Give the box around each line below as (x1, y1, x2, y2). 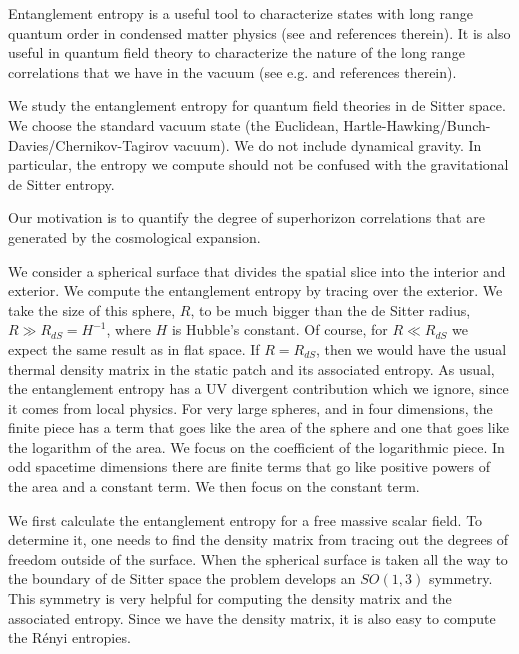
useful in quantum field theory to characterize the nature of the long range (8, 42, 465, 63)
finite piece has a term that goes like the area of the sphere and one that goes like (8, 417, 509, 438)
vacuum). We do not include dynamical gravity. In (173, 134, 482, 155)
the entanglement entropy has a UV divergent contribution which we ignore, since (8, 378, 509, 399)
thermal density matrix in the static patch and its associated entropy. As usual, (8, 358, 495, 379)
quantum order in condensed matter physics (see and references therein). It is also (8, 22, 511, 43)
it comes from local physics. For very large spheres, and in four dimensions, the (8, 397, 493, 418)
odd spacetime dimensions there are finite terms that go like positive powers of (8, 456, 491, 477)
